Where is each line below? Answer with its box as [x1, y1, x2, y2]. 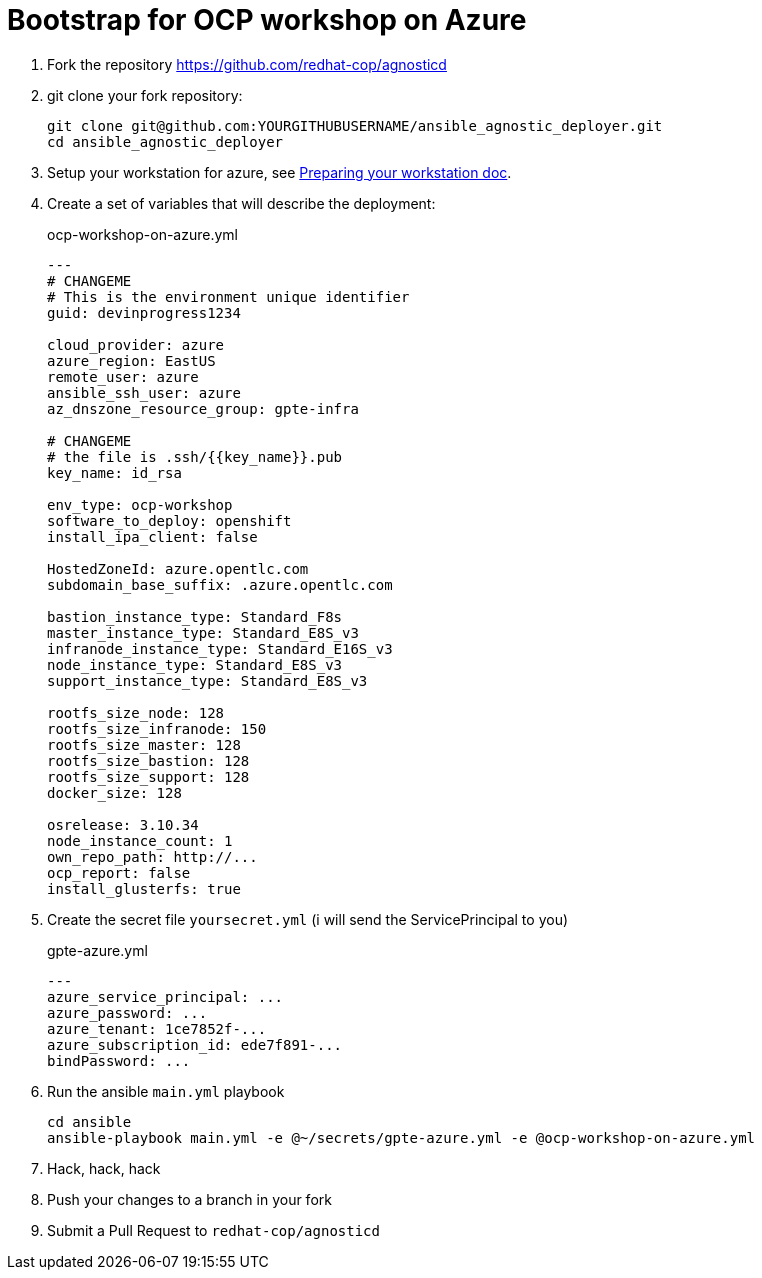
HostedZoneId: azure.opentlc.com [47, 560, 309, 577]
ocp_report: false [47, 864, 191, 881]
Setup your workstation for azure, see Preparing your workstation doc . [47, 163, 512, 181]
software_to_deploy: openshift [47, 512, 292, 529]
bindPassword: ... [47, 1052, 191, 1069]
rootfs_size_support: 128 [47, 768, 250, 785]
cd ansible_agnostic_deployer [47, 133, 284, 150]
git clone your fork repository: [47, 86, 243, 104]
